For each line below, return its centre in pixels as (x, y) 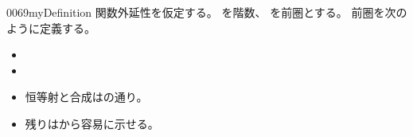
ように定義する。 (51, 27)
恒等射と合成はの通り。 (86, 97)
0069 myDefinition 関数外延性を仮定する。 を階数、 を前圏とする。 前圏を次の (207, 12)
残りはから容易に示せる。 (92, 123)
